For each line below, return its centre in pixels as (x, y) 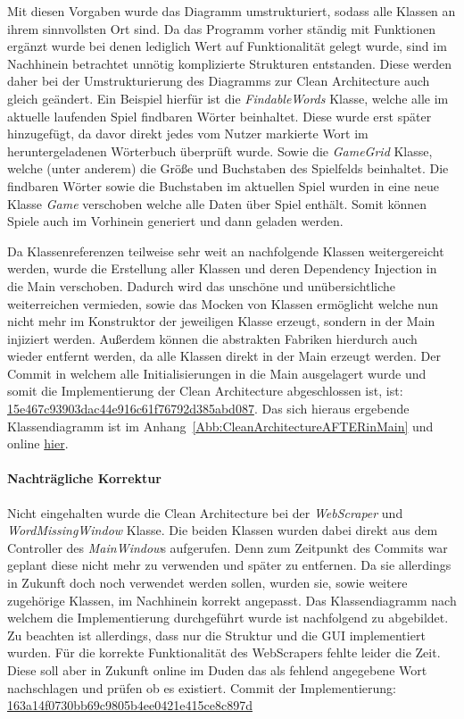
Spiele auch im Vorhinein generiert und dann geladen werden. (175, 221)
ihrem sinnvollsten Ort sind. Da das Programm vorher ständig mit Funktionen (221, 28)
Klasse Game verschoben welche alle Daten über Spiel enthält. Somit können (217, 203)
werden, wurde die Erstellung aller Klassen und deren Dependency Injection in (222, 268)
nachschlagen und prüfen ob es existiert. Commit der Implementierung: (202, 687)
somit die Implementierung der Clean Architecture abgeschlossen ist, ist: (205, 391)
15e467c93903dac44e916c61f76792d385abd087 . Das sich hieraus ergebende (208, 409)
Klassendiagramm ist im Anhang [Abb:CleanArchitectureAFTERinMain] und (220, 426)
